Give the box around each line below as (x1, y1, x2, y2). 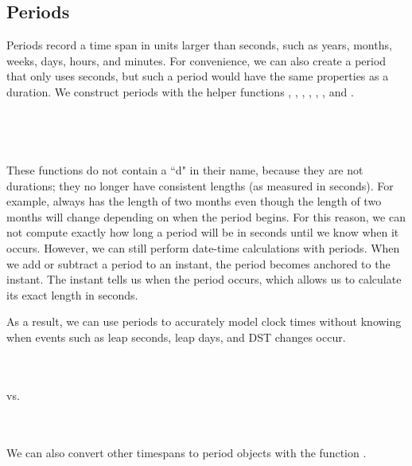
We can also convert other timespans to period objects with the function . (6, 444, 367, 461)
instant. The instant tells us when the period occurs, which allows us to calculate (6, 271, 402, 288)
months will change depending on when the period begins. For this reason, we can (6, 208, 406, 225)
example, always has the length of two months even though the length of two (6, 193, 382, 210)
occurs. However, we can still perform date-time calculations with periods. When (6, 239, 400, 256)
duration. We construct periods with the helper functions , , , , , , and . (6, 83, 354, 100)
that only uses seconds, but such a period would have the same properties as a (6, 68, 389, 84)
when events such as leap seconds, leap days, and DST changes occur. (6, 328, 346, 345)
